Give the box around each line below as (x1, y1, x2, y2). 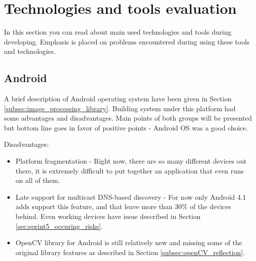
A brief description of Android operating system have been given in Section (4, 93, 232, 104)
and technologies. (4, 46, 56, 56)
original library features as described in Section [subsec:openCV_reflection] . (15, 247, 245, 257)
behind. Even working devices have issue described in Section (15, 211, 201, 221)
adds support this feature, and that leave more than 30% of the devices (15, 201, 231, 212)
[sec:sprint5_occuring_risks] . (15, 220, 103, 231)
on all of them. (15, 175, 60, 185)
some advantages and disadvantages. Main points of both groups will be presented (4, 113, 252, 123)
